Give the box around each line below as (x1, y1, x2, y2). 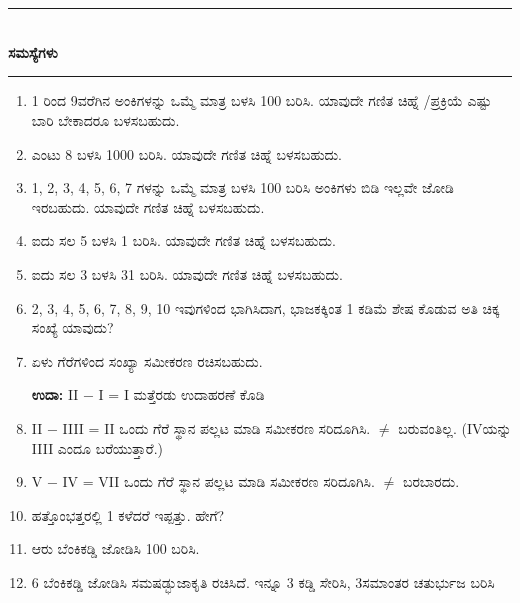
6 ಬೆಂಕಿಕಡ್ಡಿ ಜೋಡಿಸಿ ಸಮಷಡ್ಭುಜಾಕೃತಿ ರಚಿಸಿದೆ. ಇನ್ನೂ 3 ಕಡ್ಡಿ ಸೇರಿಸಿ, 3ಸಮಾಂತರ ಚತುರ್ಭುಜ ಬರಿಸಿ (31, 571, 495, 592)
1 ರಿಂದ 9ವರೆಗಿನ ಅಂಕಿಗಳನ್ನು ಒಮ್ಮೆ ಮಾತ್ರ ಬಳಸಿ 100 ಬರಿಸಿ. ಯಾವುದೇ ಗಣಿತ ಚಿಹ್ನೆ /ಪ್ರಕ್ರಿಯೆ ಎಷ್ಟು (31, 90, 492, 111)
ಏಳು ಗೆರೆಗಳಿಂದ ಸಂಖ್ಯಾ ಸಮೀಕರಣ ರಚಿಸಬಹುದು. (31, 350, 263, 371)
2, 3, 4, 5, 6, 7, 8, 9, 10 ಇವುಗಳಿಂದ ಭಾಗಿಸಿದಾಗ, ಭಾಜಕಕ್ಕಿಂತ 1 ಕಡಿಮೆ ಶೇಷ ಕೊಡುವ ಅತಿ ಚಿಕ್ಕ (31, 297, 500, 318)
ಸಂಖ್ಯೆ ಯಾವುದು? (31, 317, 114, 338)
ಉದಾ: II (31, 384, 79, 405)
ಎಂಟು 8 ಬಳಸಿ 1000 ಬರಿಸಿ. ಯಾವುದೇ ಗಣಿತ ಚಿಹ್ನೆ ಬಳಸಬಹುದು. (31, 143, 343, 164)
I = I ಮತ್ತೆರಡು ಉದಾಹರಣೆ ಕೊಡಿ (98, 384, 265, 405)
